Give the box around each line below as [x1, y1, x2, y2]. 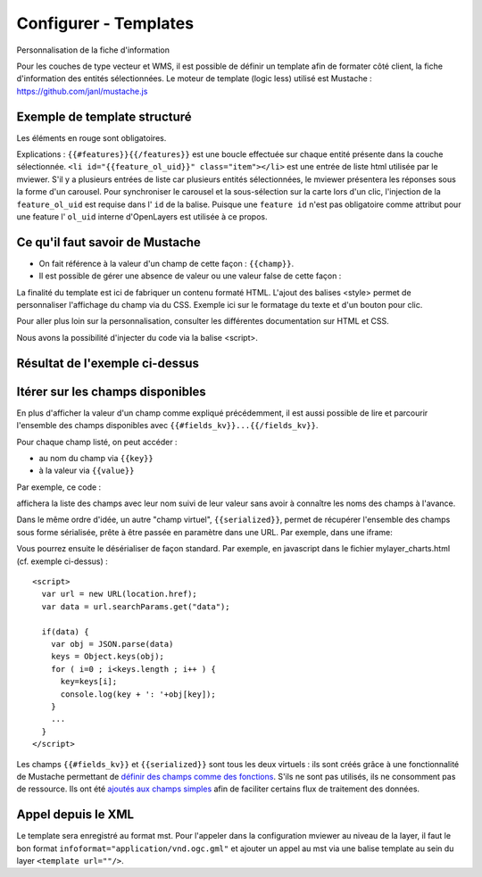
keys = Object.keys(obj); [50, 651, 165, 662]
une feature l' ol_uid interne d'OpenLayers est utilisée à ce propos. [16, 211, 268, 222]
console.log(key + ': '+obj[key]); [60, 689, 216, 699]
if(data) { [41, 626, 89, 637]
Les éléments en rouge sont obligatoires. [16, 132, 167, 143]
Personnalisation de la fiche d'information [16, 45, 170, 55]
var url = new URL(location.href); [41, 589, 198, 600]
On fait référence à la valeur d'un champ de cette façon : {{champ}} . [38, 258, 295, 269]
